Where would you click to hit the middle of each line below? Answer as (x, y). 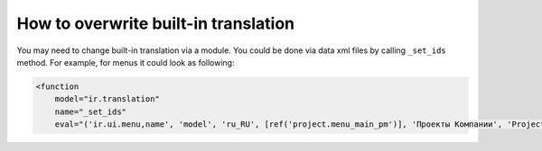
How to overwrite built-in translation (156, 23)
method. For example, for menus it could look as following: (126, 62)
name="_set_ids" (90, 111)
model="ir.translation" (107, 99)
